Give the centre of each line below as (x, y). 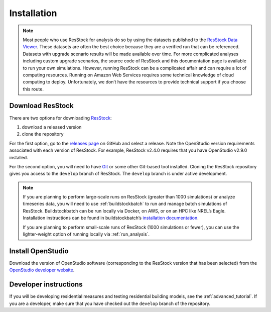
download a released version (52, 127)
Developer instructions (46, 285)
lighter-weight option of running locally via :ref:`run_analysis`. (86, 234)
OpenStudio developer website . (42, 270)
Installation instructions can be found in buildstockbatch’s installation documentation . (111, 218)
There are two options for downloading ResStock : (61, 118)
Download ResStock (41, 106)
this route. (33, 89)
